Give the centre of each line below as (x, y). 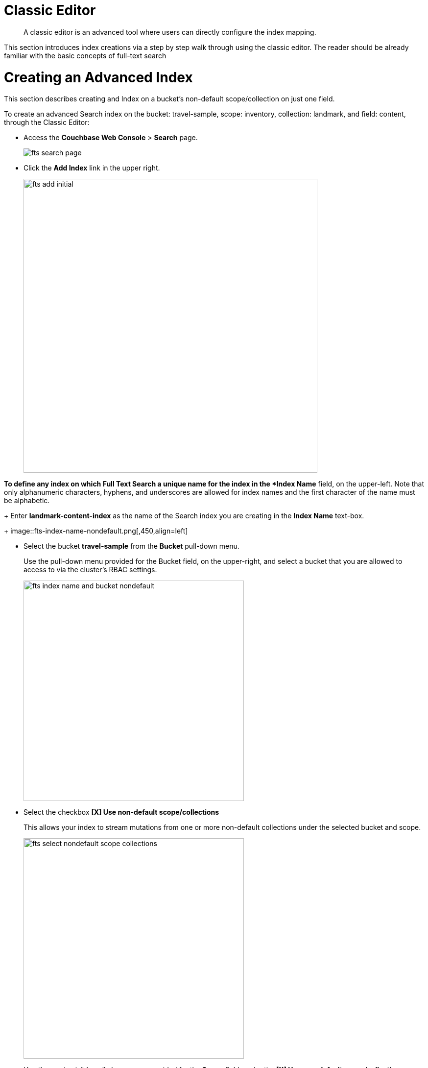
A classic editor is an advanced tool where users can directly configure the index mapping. (170, 32)
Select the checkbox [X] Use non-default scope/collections (121, 812)
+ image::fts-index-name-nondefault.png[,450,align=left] (96, 531)
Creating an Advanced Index (98, 77)
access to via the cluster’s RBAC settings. (90, 570)
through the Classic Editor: (47, 122)
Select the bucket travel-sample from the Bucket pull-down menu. (131, 546)
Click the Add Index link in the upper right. (92, 168)
